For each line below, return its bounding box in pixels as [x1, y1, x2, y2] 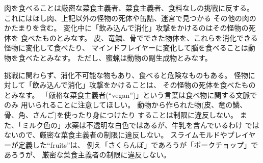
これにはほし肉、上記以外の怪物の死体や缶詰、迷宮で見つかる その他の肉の [4, 12, 256, 23]
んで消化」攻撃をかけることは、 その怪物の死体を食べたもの [54, 79, 256, 90]
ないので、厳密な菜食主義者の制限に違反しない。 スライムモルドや [4, 129, 227, 140]
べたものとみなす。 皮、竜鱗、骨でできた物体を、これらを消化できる [28, 32, 258, 43]
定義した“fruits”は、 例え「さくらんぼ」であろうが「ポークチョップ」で [18, 139, 258, 150]
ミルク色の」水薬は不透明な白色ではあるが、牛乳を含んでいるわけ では [21, 119, 259, 130]
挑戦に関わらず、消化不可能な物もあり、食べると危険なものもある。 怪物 [4, 69, 248, 80]
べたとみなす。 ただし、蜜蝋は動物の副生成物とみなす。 [25, 52, 212, 63]
